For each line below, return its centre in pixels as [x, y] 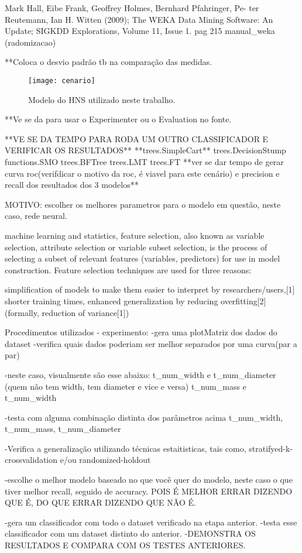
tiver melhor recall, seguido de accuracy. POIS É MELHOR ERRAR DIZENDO [149, 491]
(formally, [22, 312]
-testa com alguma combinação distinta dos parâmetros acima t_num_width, [144, 417]
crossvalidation [31, 460]
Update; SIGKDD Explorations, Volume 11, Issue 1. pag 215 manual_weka [140, 31]
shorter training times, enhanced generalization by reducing [111, 300]
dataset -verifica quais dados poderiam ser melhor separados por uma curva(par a [151, 343]
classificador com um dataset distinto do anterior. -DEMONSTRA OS [130, 533]
